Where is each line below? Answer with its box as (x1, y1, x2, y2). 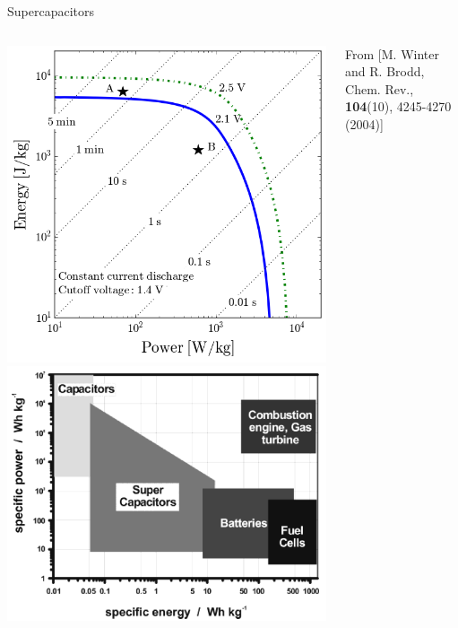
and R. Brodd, (345, 62, 425, 81)
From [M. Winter (345, 44, 439, 63)
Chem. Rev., (345, 79, 414, 98)
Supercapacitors (7, 2, 95, 20)
